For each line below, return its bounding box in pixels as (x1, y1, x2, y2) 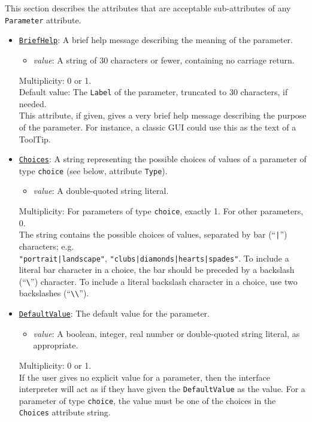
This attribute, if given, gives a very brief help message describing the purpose (19, 109, 307, 122)
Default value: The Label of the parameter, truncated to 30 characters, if (19, 86, 288, 98)
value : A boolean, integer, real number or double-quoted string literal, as (33, 327, 300, 339)
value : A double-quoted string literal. (33, 184, 169, 197)
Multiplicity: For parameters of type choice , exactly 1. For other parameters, (19, 205, 304, 217)
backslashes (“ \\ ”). (19, 287, 89, 299)
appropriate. (33, 339, 78, 351)
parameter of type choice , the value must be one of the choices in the (19, 394, 276, 406)
